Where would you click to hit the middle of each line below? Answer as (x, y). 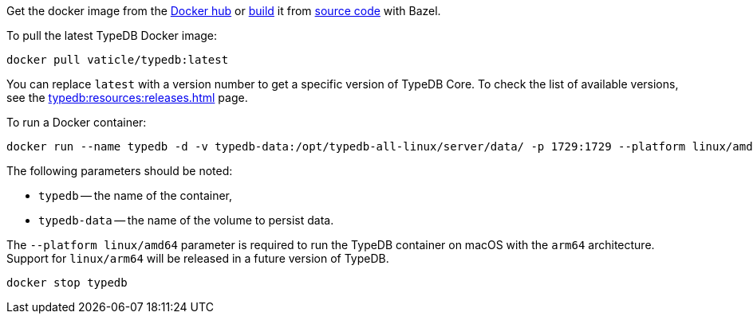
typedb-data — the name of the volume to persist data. (186, 220)
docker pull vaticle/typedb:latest (118, 60)
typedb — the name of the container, (136, 195)
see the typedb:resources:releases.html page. (127, 98)
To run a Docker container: (77, 122)
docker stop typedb (67, 283)
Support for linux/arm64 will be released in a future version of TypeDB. (198, 258)
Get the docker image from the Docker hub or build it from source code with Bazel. (224, 11)
